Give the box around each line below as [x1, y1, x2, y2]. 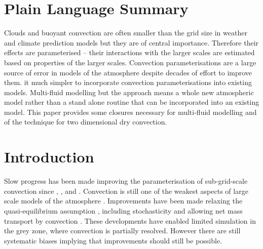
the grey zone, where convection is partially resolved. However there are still [4, 225, 241, 236]
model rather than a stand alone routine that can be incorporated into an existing [4, 97, 259, 107]
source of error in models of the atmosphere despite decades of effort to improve [4, 67, 252, 77]
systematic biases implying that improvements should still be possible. [4, 235, 222, 245]
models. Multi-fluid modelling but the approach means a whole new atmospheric [4, 87, 254, 97]
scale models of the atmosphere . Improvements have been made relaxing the [4, 195, 243, 206]
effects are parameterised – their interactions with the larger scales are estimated [4, 47, 255, 58]
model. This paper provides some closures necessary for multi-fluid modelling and [4, 106, 257, 117]
